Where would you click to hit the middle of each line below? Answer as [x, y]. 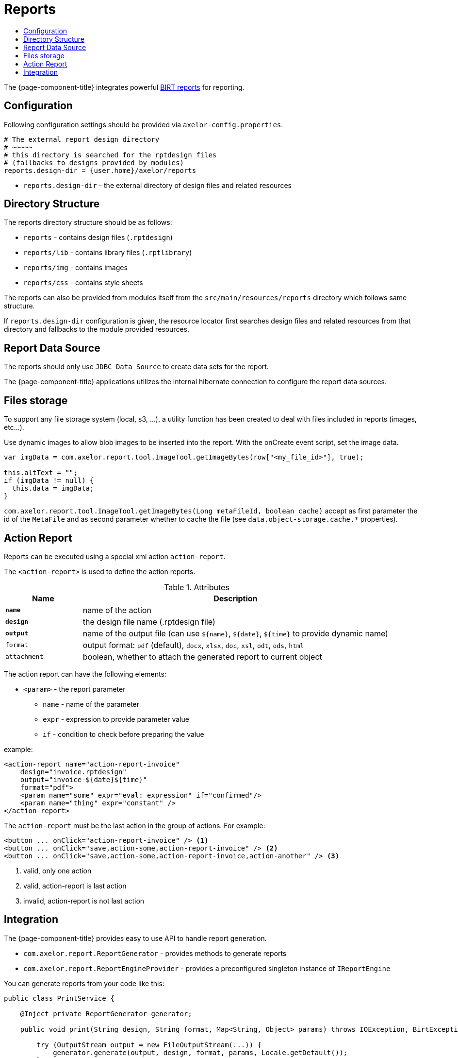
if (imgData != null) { [49, 481]
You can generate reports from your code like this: [84, 983]
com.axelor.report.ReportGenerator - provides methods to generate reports [155, 953]
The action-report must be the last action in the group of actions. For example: [135, 825]
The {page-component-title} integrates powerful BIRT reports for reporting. [124, 87]
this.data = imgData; [53, 488]
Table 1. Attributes [197, 587]
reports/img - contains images [75, 268]
